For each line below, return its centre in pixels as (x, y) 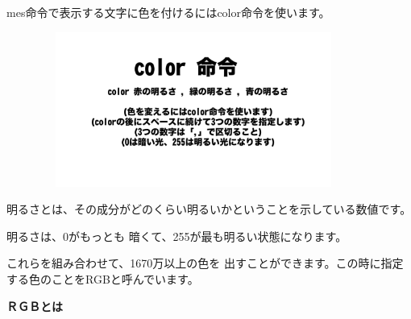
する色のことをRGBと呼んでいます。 (103, 278)
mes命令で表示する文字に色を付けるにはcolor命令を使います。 (168, 12)
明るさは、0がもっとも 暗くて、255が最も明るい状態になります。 (177, 236)
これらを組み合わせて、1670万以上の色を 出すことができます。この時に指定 (205, 263)
